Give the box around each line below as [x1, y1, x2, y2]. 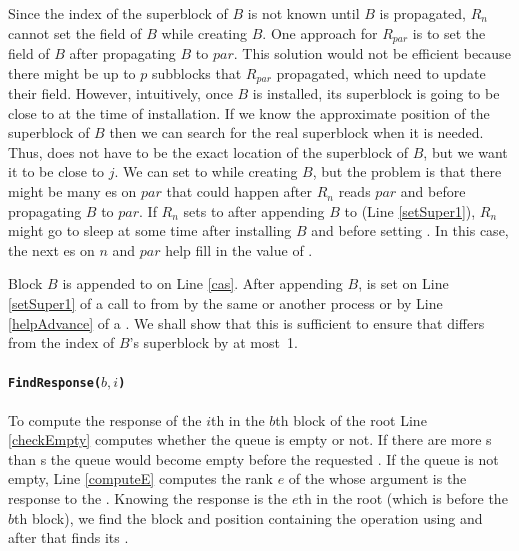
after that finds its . [8, 527, 129, 548]
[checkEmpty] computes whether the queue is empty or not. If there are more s [8, 429, 492, 450]
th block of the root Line [275, 409, 427, 430]
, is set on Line [358, 273, 449, 294]
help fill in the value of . [165, 239, 313, 260]
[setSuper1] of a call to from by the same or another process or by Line [8, 293, 443, 314]
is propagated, [379, 3, 466, 23]
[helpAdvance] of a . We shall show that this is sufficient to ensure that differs [8, 312, 485, 333]
